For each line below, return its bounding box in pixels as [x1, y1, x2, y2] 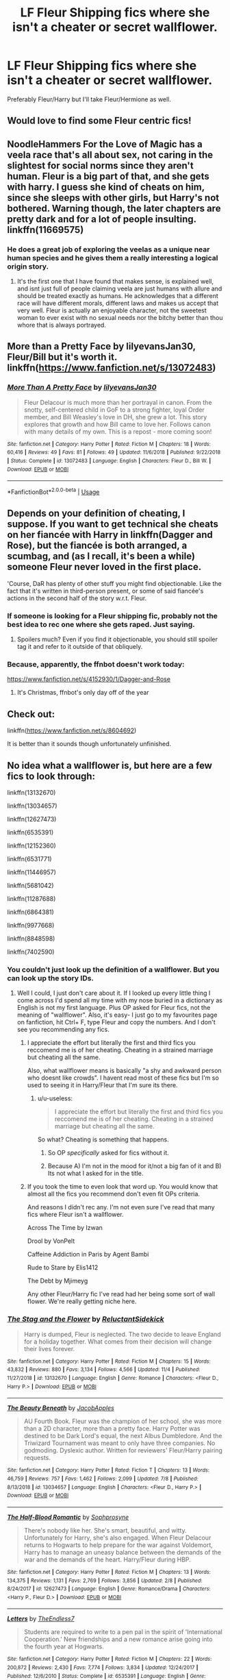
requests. [23, 1454, 51, 1462]
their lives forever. [23, 1344, 75, 1352]
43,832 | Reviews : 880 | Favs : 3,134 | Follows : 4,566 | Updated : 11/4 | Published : [7, 1366, 201, 1373]
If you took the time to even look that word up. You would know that [27, 1183, 218, 1191]
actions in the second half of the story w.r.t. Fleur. [7, 594, 147, 602]
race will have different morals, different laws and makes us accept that [16, 299, 219, 308]
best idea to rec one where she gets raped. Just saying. [7, 619, 195, 629]
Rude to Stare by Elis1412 [27, 1263, 99, 1272]
